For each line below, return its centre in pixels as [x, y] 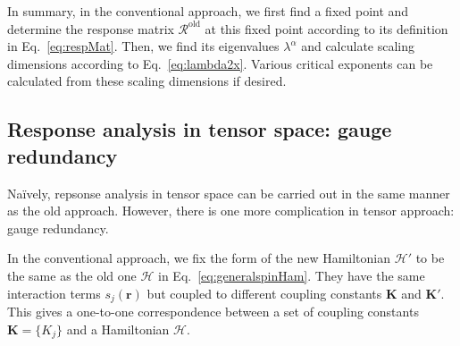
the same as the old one [72, 275]
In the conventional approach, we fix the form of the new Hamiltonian [199, 258]
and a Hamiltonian [118, 329]
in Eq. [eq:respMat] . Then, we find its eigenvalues [143, 46]
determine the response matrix [91, 28]
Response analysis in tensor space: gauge [200, 129]
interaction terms [54, 293]
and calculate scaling [358, 46]
